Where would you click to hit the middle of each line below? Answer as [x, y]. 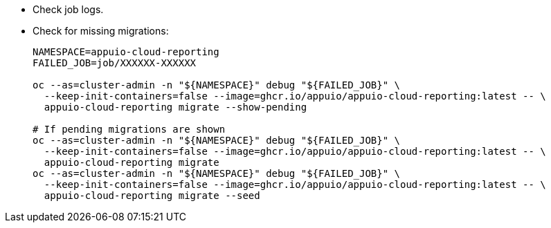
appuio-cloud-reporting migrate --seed [152, 196]
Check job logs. [68, 9]
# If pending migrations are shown [129, 129]
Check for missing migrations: [101, 31]
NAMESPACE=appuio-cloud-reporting [126, 52]
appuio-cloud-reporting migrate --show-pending [175, 107]
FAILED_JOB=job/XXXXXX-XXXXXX [115, 63]
